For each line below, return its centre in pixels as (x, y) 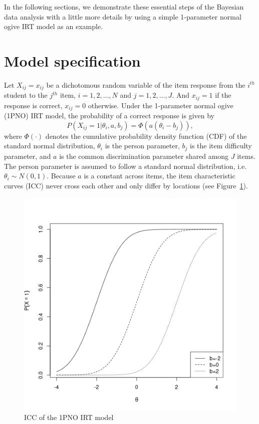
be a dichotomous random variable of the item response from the (146, 84)
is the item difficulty (221, 146)
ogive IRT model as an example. (54, 26)
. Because (61, 176)
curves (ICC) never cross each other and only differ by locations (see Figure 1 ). (126, 185)
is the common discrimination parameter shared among (144, 156)
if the (223, 95)
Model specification (72, 60)
